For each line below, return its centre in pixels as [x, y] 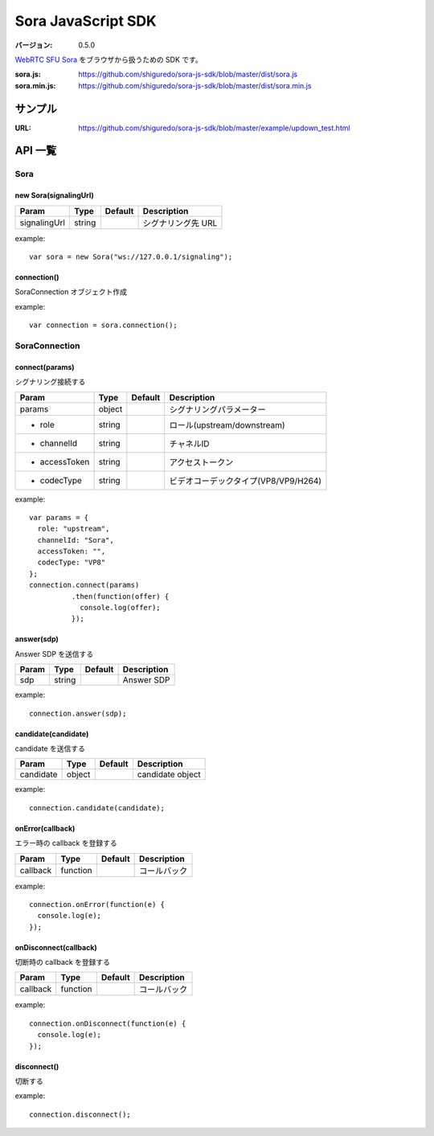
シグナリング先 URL [180, 223]
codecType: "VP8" [72, 562]
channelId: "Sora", [76, 540]
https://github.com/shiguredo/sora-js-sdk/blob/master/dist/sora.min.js [195, 85]
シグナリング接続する [50, 382]
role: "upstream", [74, 529]
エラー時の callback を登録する [66, 843]
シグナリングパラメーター [217, 409]
